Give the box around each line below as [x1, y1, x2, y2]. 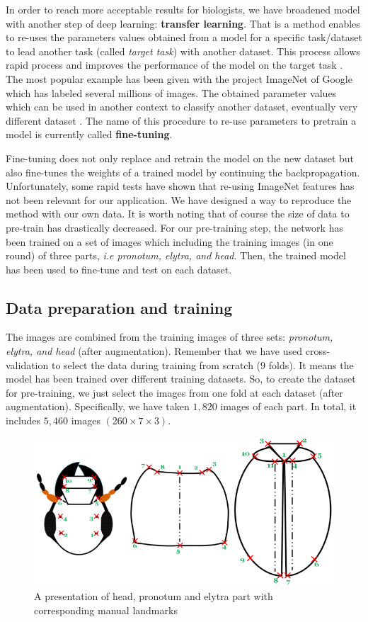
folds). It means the [268, 357, 354, 372]
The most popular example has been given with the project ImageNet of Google [6, 71, 352, 86]
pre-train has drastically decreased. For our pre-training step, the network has [6, 220, 343, 234]
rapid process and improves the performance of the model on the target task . [6, 57, 343, 72]
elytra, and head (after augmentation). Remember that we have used [6, 344, 303, 358]
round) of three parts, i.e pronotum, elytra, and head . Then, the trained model [6, 248, 346, 263]
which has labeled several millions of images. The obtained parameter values [6, 85, 337, 100]
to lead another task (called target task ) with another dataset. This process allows [6, 43, 360, 58]
